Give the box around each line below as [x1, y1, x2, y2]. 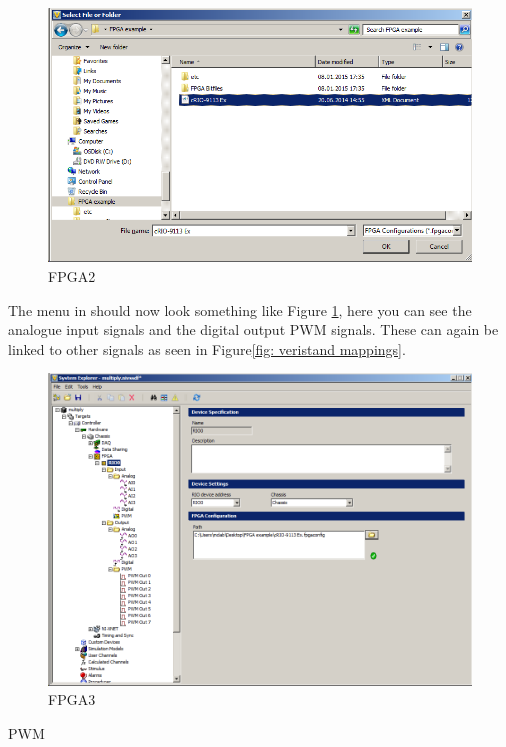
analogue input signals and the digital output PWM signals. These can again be [8, 319, 499, 340]
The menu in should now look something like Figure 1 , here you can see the [8, 299, 472, 320]
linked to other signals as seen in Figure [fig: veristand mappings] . [8, 338, 406, 359]
